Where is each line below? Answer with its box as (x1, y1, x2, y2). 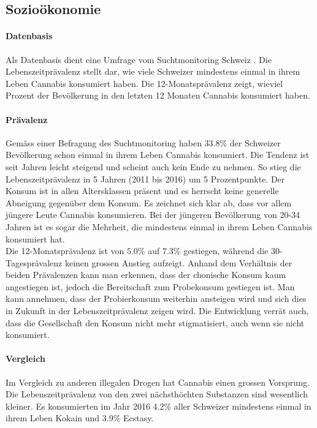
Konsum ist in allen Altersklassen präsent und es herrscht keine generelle (6, 184, 279, 197)
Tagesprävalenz (6, 256, 63, 269)
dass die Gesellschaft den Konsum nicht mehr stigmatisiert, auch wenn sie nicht (6, 316, 305, 329)
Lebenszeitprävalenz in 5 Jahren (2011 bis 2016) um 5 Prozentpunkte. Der (6, 172, 285, 185)
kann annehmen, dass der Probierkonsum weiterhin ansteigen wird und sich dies (6, 292, 307, 305)
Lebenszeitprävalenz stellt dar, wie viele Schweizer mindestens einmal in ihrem (6, 65, 300, 78)
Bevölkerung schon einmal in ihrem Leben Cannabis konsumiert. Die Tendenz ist (6, 148, 310, 161)
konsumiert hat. (6, 232, 65, 245)
